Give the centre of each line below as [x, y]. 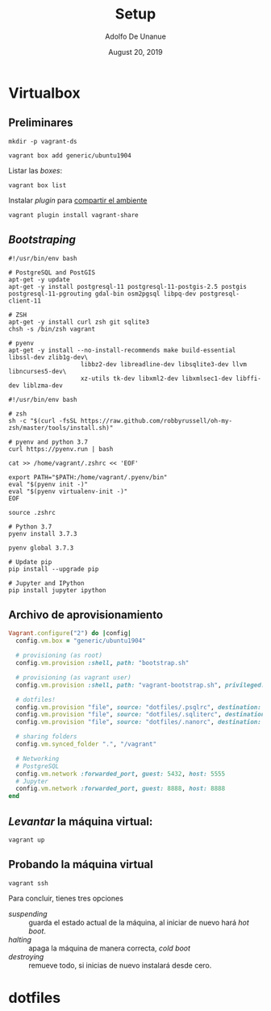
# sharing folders [47, 737]
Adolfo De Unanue [135, 36]
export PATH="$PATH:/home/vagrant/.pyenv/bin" [88, 477]
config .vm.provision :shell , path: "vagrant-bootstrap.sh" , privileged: [140, 685]
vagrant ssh [28, 883]
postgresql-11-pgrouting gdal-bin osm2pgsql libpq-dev [102, 294]
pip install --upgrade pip [54, 569]
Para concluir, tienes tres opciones [66, 898]
